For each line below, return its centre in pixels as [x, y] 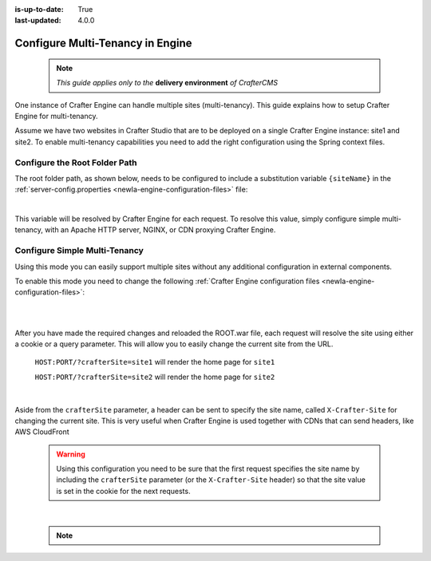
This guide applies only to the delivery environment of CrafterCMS [167, 83]
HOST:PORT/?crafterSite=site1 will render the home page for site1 [155, 362]
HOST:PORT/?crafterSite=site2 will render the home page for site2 [155, 377]
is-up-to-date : [39, 9]
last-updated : [38, 21]
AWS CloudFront [42, 432]
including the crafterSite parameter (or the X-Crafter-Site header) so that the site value [211, 480]
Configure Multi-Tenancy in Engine [103, 43]
